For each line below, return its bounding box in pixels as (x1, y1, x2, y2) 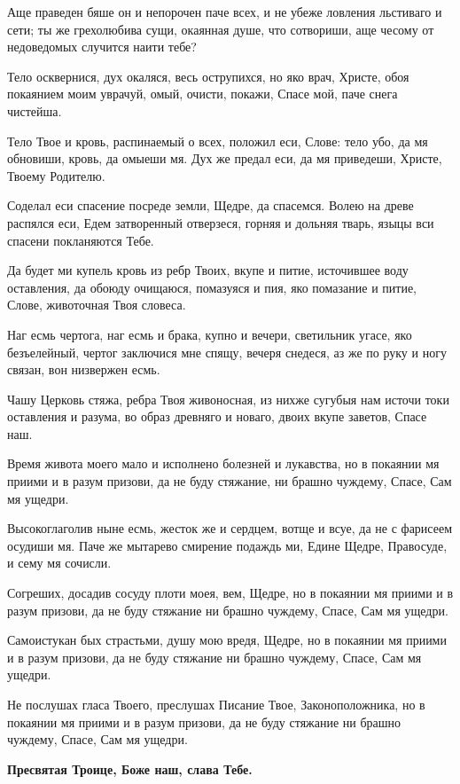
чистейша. (7, 101, 62, 120)
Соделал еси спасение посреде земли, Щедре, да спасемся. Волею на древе (7, 196, 414, 215)
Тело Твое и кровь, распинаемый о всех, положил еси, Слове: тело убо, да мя (7, 131, 428, 150)
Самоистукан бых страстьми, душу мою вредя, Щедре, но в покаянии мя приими (7, 631, 447, 649)
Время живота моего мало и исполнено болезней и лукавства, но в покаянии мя (7, 454, 440, 473)
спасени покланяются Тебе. (7, 231, 154, 249)
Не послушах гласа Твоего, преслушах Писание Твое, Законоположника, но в (7, 695, 425, 713)
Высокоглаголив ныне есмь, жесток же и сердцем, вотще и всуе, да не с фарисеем (7, 519, 453, 537)
